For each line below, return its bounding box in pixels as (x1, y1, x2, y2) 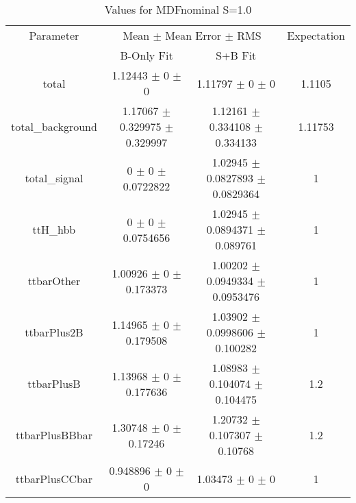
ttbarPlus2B (25, 324, 84, 340)
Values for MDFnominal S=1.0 (104, 1, 252, 17)
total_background (11, 119, 97, 134)
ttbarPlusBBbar (15, 427, 92, 443)
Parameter (29, 27, 79, 43)
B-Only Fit (120, 47, 173, 63)
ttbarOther (27, 273, 81, 289)
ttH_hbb (32, 221, 76, 237)
